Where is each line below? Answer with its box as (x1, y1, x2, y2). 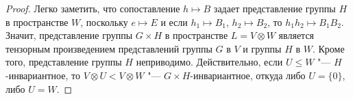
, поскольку (80, 14, 128, 29)
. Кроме (312, 41, 345, 55)
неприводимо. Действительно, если (136, 55, 283, 69)
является (278, 28, 315, 42)
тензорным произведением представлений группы (5, 41, 212, 55)
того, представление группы (5, 55, 122, 69)
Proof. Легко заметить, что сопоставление (5, 1, 180, 15)
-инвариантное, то (5, 68, 80, 82)
